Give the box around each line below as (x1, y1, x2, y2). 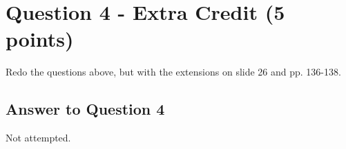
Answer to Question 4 (6, 98, 165, 119)
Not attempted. (6, 130, 71, 145)
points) (6, 25, 74, 53)
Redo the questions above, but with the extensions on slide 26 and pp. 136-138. (6, 65, 341, 79)
